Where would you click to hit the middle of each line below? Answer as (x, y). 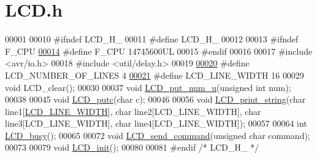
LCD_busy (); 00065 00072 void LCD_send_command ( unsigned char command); (158, 135)
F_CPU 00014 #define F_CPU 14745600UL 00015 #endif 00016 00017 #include (159, 51)
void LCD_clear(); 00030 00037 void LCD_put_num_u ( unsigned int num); (148, 87)
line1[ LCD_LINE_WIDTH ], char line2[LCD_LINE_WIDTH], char (133, 111)
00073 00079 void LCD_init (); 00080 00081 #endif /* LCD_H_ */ (132, 147)
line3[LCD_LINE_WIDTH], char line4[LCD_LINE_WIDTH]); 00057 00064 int (156, 123)
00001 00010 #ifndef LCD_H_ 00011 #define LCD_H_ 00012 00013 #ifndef (152, 39)
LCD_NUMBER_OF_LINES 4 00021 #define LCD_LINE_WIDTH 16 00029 (155, 75)
